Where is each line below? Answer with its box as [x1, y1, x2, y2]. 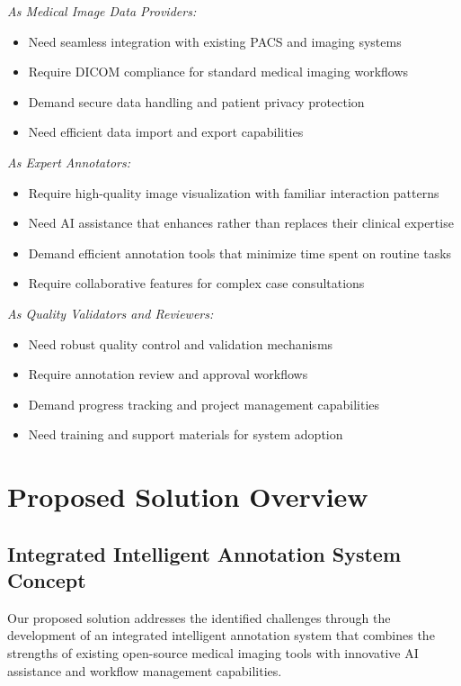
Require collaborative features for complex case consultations [28, 274, 365, 293]
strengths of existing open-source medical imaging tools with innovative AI [7, 644, 419, 663]
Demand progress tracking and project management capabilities [28, 394, 380, 413]
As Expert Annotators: [7, 152, 130, 171]
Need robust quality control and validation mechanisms [28, 334, 333, 353]
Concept [7, 566, 86, 594]
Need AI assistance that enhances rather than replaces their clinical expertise [28, 213, 454, 232]
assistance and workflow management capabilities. [7, 661, 282, 680]
